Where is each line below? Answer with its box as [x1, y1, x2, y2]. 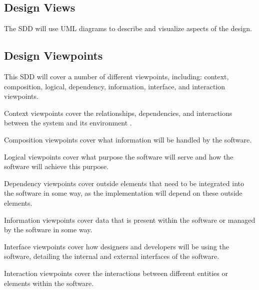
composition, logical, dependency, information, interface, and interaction [4, 81, 225, 91]
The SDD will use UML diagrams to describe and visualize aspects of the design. [4, 23, 252, 34]
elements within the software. [4, 277, 94, 288]
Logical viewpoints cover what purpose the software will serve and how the [4, 151, 233, 162]
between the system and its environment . [4, 117, 132, 128]
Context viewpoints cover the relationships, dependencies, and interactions [4, 107, 232, 118]
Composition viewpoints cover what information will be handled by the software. [4, 134, 252, 144]
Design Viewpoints [4, 48, 103, 63]
